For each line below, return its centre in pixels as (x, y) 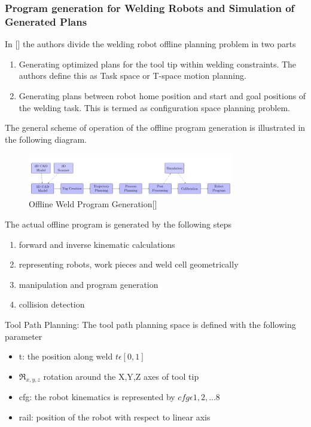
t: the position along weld (66, 356)
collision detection (52, 304)
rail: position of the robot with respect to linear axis (115, 417)
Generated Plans (46, 21)
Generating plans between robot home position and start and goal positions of (162, 95)
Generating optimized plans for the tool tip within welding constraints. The (158, 64)
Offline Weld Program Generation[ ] (93, 204)
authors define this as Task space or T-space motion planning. (132, 76)
